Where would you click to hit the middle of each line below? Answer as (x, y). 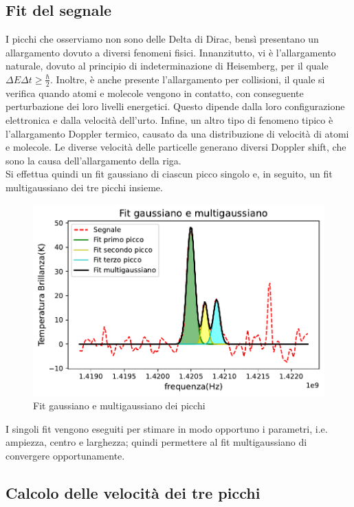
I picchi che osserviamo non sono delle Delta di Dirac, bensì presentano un (162, 39)
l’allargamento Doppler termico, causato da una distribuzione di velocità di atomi (177, 133)
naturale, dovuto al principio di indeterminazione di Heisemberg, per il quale (167, 66)
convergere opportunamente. (65, 455)
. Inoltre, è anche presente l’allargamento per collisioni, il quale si (188, 79)
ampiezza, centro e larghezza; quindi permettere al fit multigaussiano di (156, 442)
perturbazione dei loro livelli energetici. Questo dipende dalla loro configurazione (175, 106)
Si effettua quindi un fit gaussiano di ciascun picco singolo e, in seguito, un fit (169, 174)
